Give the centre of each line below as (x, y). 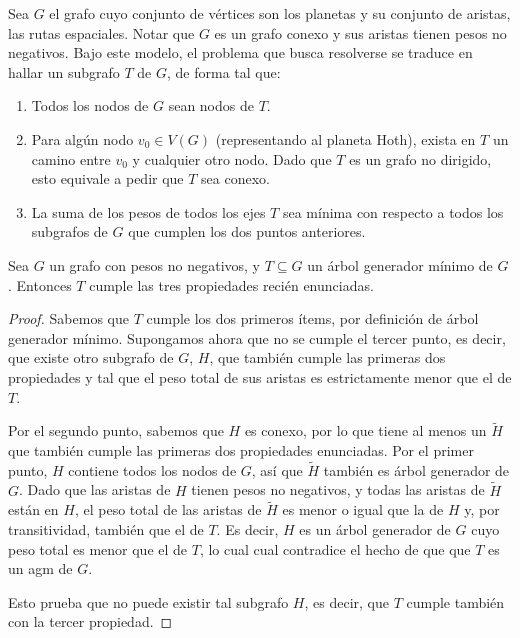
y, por (482, 509)
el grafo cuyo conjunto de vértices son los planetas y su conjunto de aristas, (280, 13)
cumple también (455, 601)
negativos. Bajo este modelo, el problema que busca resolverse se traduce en (240, 52)
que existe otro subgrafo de (91, 357)
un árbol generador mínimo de (400, 264)
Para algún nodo (82, 138)
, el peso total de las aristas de (168, 509)
